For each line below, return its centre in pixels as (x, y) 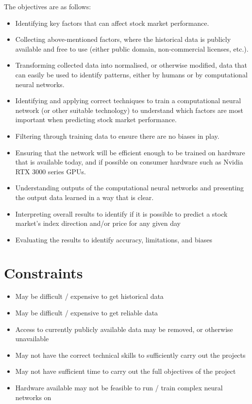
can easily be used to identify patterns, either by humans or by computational (131, 74)
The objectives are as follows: (48, 6)
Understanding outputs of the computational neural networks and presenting (130, 188)
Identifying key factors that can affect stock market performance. (112, 23)
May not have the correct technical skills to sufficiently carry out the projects (130, 355)
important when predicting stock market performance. (96, 119)
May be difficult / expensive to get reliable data (87, 312)
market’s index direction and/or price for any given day (98, 223)
